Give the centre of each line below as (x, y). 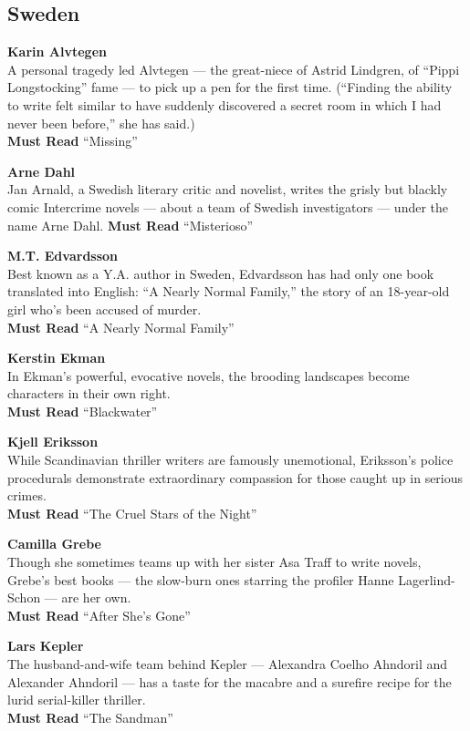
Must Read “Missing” (73, 141)
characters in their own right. (89, 393)
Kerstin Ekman (57, 358)
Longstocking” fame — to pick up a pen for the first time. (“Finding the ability (230, 87)
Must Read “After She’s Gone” (99, 615)
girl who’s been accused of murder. (104, 309)
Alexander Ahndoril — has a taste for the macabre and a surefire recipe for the (230, 681)
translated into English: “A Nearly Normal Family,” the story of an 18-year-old (229, 291)
